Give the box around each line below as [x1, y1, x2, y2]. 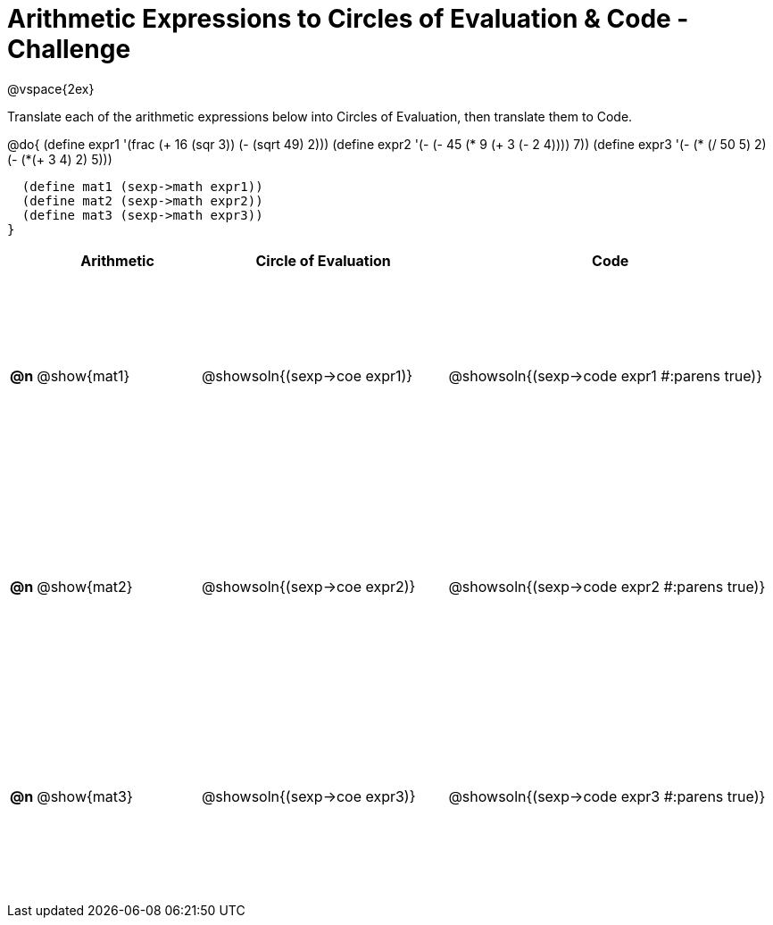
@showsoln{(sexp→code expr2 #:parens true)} [448, 577, 766, 596]
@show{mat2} [37, 577, 133, 596]
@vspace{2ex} [7, 80, 95, 96]
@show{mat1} [37, 367, 130, 386]
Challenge [7, 34, 131, 64]
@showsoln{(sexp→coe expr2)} [201, 577, 416, 596]
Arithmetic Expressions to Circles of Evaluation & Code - [7, 4, 689, 34]
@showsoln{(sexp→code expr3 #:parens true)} [448, 787, 766, 806]
